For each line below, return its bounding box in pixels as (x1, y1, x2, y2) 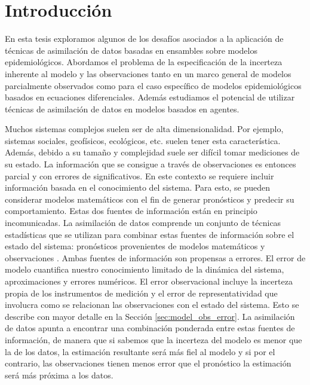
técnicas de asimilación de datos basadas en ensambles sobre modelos (5, 44, 257, 56)
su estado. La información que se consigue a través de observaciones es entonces (5, 158, 296, 170)
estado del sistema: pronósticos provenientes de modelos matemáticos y (5, 240, 265, 252)
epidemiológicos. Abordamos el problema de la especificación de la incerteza (5, 56, 283, 68)
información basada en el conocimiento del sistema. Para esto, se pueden (5, 181, 270, 194)
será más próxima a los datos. (5, 368, 113, 381)
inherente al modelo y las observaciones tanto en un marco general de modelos (5, 67, 291, 80)
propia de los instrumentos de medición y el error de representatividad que (5, 286, 278, 299)
